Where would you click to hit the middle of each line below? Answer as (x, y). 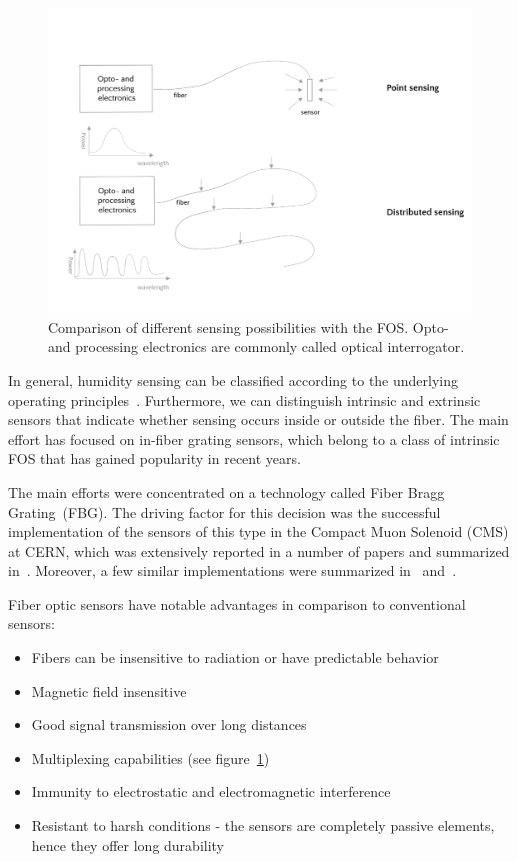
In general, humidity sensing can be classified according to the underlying (233, 379)
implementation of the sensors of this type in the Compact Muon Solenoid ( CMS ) (258, 531)
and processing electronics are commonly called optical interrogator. (256, 346)
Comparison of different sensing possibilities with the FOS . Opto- (248, 326)
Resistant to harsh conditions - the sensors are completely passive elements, (263, 825)
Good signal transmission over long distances (169, 724)
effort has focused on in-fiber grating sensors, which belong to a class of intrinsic (254, 438)
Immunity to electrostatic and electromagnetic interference (211, 791)
